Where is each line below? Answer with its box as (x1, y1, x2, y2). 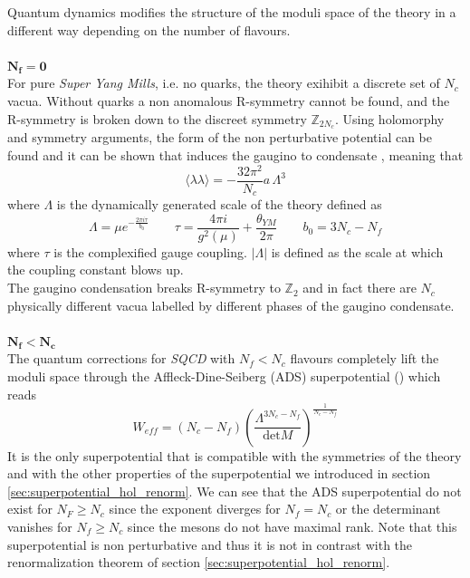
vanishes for (7, 516, 72, 535)
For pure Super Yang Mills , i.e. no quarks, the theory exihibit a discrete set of (7, 73, 440, 92)
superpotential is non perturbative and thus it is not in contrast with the (7, 535, 413, 554)
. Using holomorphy (334, 109, 445, 128)
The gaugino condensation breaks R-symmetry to (7, 278, 281, 297)
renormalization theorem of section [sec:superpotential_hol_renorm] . (7, 553, 390, 572)
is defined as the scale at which (271, 242, 444, 261)
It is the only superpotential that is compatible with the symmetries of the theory (7, 446, 462, 465)
